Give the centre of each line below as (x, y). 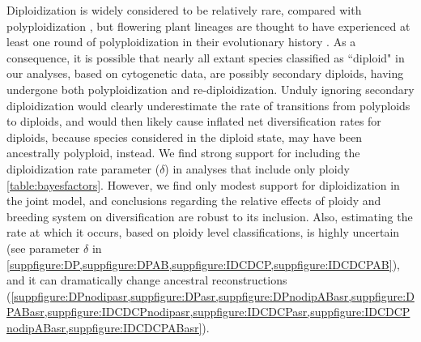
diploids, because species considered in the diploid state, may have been (185, 137)
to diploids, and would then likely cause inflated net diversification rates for (194, 121)
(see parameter (43, 248)
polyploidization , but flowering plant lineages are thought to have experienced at (208, 26)
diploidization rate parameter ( (83, 168)
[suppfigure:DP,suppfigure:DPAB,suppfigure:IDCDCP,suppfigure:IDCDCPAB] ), (203, 264)
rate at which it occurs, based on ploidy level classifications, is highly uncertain (203, 232)
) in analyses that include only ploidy (257, 168)
